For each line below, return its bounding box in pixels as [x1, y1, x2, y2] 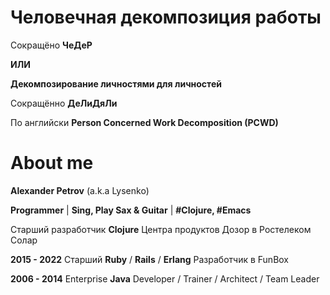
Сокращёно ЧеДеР [10, 39, 93, 51]
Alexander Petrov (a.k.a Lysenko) [10, 184, 150, 196]
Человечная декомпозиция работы [10, 6, 322, 29]
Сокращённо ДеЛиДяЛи [10, 97, 118, 109]
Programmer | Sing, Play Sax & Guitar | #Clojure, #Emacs [10, 204, 252, 216]
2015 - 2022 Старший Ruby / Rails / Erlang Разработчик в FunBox [10, 253, 290, 265]
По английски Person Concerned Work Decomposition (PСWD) [10, 116, 279, 128]
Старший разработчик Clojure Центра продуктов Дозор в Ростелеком [10, 223, 312, 235]
